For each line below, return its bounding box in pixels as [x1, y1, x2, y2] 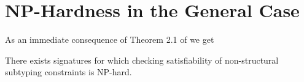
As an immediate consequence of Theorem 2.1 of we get [5, 33, 214, 46]
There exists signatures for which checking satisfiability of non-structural [5, 53, 279, 66]
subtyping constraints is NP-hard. [5, 65, 132, 78]
